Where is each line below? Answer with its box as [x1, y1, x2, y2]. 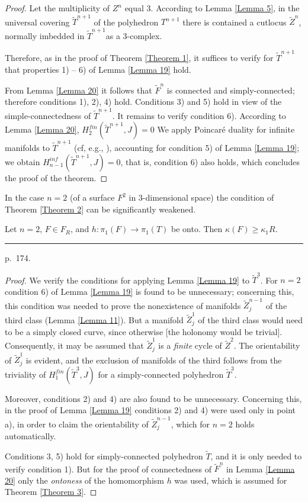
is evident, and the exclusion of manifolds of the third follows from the [25, 353, 282, 366]
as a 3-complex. [105, 29, 162, 41]
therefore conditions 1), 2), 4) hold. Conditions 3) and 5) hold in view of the [5, 95, 282, 108]
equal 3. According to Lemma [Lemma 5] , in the [124, 2, 300, 14]
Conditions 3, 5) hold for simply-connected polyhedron [5, 449, 203, 462]
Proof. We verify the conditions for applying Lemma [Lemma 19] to [5, 273, 250, 286]
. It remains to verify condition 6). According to [112, 109, 286, 121]
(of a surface [69, 191, 115, 204]
